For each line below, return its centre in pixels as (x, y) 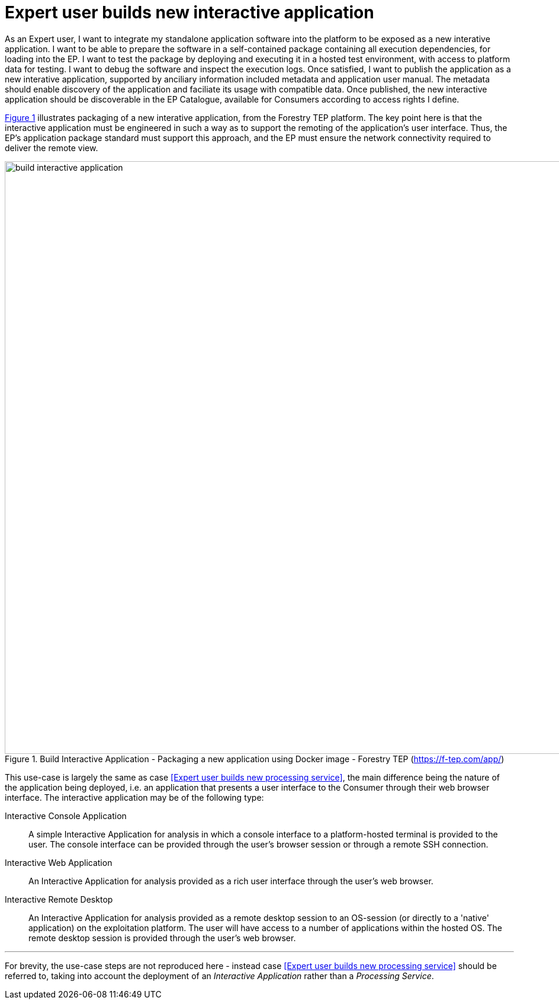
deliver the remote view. (52, 148)
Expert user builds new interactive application (189, 12)
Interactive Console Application (66, 816)
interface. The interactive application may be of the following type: (134, 797)
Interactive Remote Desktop (59, 899)
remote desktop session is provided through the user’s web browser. (162, 938)
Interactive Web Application (59, 862)
